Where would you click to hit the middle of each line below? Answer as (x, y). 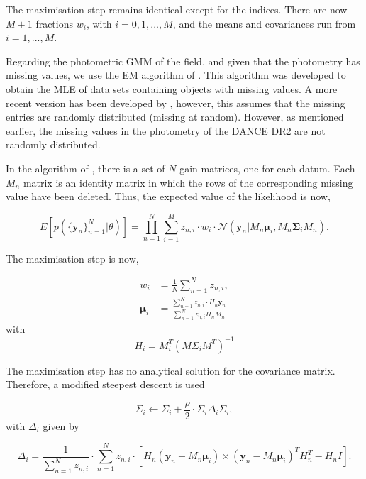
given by (61, 425)
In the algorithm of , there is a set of (85, 168)
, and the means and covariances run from (264, 23)
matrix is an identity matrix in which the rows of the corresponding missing (188, 182)
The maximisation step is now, (72, 258)
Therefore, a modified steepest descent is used (105, 384)
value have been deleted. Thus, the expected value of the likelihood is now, (168, 196)
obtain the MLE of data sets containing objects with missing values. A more (172, 88)
